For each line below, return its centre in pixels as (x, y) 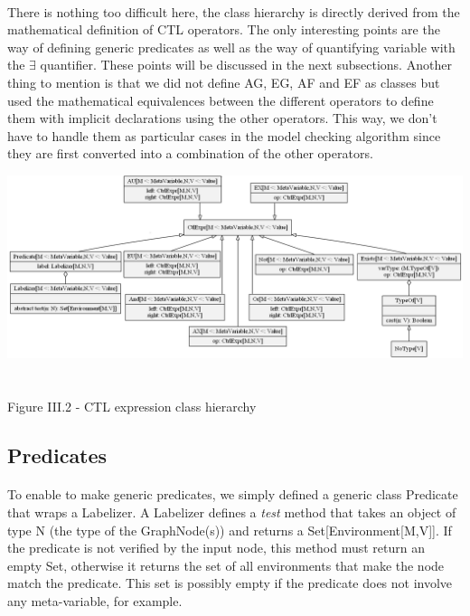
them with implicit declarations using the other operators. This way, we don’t (222, 118)
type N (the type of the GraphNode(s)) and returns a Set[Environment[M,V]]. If (230, 530)
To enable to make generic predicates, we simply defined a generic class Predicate (233, 494)
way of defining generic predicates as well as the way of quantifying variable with (231, 47)
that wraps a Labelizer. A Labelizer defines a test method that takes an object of (232, 512)
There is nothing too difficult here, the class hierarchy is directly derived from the (234, 11)
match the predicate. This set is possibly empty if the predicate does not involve (230, 583)
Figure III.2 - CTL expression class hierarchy (132, 406)
